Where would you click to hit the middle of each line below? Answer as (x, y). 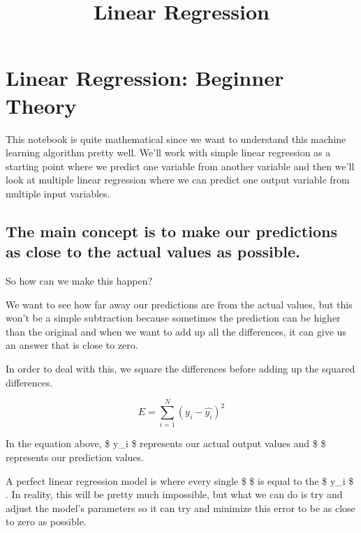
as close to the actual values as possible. (153, 252)
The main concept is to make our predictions (171, 231)
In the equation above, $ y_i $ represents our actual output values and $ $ (166, 443)
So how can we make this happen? (79, 281)
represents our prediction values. (75, 457)
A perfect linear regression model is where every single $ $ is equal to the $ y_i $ (180, 480)
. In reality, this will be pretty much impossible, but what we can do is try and (174, 494)
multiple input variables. (58, 193)
